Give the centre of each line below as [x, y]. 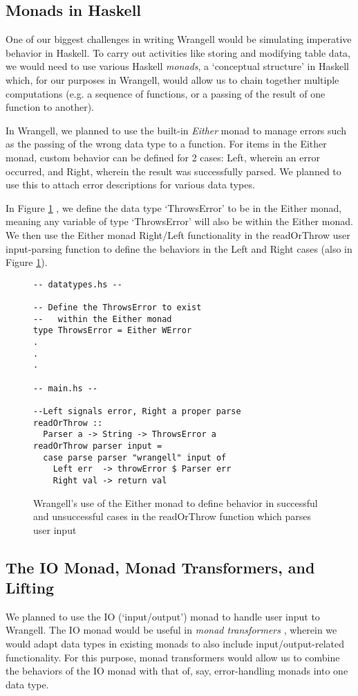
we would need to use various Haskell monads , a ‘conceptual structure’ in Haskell [177, 66]
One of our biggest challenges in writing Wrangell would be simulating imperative [179, 39]
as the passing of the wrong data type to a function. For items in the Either [166, 144]
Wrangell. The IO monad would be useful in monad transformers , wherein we [171, 630]
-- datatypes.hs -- [78, 284]
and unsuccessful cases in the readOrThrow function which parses [172, 516]
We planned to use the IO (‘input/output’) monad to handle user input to [163, 616]
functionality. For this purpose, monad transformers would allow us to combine [173, 657]
